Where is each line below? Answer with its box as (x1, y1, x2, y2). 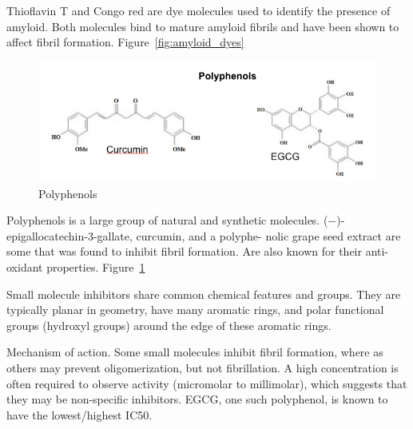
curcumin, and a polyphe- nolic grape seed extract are (136, 227, 401, 244)
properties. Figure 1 (46, 259, 145, 276)
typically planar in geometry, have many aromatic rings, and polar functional (6, 301, 384, 318)
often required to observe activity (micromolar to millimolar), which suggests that (6, 375, 407, 391)
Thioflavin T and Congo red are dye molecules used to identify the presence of (6, 2, 391, 18)
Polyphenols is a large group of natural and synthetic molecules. (6, 212, 320, 228)
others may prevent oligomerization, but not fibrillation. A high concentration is (6, 359, 399, 375)
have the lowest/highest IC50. (6, 406, 153, 423)
